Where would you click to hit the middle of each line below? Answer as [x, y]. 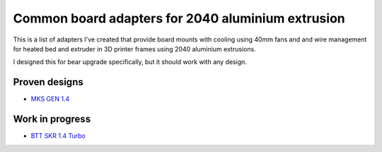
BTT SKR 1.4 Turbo [58, 136]
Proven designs [48, 82]
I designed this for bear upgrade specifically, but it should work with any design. [130, 62]
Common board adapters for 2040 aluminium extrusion [179, 18]
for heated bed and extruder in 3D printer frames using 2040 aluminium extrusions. [134, 49]
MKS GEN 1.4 [50, 99]
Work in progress [52, 119]
